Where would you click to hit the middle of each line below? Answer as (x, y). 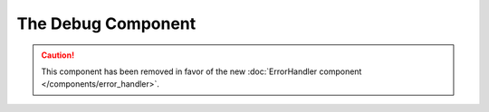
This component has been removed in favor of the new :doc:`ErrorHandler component (201, 71)
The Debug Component (106, 23)
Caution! (58, 55)
